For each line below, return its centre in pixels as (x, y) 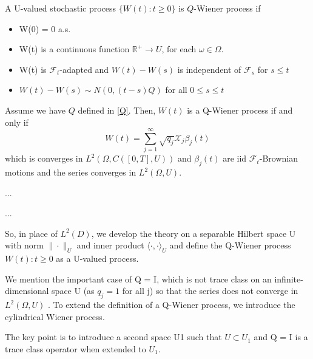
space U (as (73, 291)
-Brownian (278, 158)
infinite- (289, 279)
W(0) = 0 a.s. (45, 28)
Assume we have (35, 110)
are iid (235, 158)
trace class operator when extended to (76, 349)
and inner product (110, 245)
